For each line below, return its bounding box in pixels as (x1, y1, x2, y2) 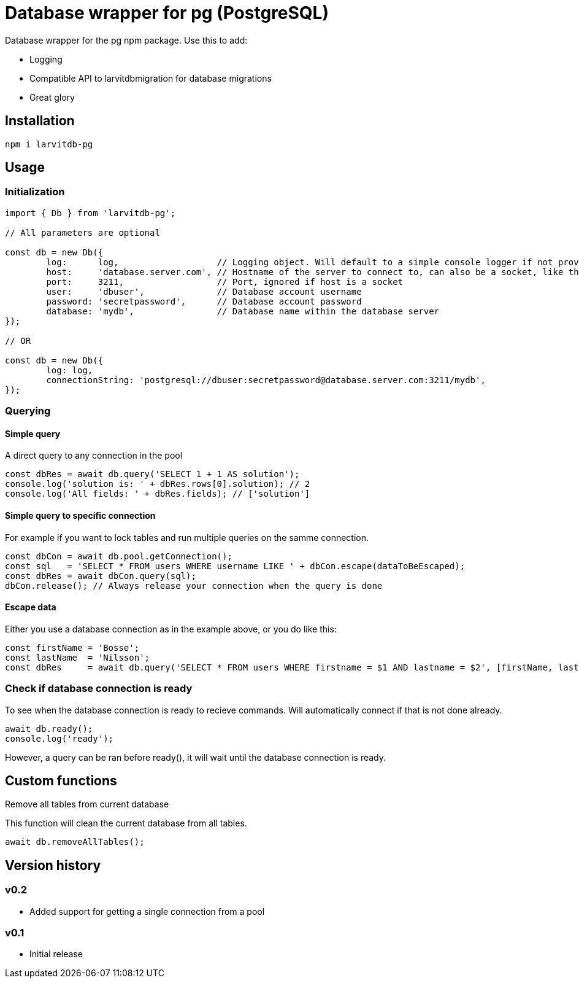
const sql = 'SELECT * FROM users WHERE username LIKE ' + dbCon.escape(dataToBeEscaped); (5, 561, 466, 571)
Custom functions (5, 773, 117, 789)
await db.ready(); (5, 723, 93, 734)
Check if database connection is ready (5, 682, 193, 695)
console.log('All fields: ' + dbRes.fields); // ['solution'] (5, 489, 310, 499)
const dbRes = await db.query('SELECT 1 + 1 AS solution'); (5, 469, 300, 480)
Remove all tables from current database (5, 799, 169, 810)
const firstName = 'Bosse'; (5, 642, 140, 653)
